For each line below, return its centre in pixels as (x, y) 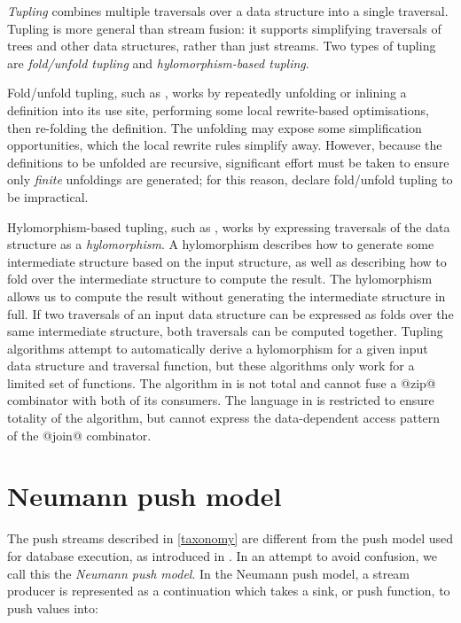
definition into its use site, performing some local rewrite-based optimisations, (218, 109)
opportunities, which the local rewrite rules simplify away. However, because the (225, 145)
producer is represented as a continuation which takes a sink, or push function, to (229, 591)
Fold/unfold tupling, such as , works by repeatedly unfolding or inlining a (207, 93)
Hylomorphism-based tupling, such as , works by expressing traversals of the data (229, 226)
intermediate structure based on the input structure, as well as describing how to (227, 261)
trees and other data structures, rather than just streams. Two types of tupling (222, 46)
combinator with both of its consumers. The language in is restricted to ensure (221, 400)
